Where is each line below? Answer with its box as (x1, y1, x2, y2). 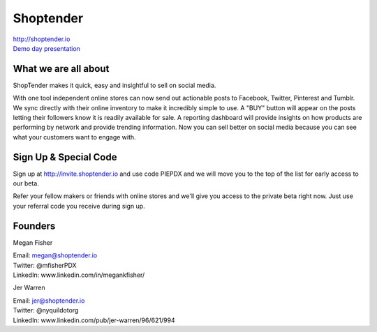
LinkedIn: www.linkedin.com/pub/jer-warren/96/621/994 (13, 316, 175, 324)
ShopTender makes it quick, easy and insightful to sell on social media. (13, 81, 216, 89)
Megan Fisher (13, 238, 53, 247)
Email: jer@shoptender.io (13, 296, 85, 305)
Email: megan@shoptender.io (13, 251, 98, 259)
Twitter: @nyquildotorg (13, 306, 79, 315)
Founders (13, 220, 56, 232)
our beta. (13, 179, 40, 188)
